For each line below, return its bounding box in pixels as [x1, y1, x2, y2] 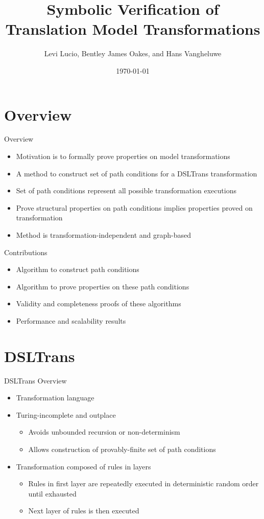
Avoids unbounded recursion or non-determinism [28, 426, 180, 437]
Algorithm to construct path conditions [16, 264, 139, 275]
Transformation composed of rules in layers [16, 461, 151, 471]
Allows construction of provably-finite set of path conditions [28, 444, 216, 455]
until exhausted [28, 488, 77, 499]
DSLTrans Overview [4, 375, 67, 386]
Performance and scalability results [16, 315, 126, 326]
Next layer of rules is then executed [28, 505, 139, 516]
